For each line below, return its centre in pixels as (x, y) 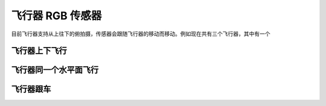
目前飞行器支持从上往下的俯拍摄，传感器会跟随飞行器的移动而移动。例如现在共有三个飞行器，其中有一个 (141, 34)
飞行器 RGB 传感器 (56, 16)
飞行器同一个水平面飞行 (55, 70)
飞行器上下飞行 (39, 51)
